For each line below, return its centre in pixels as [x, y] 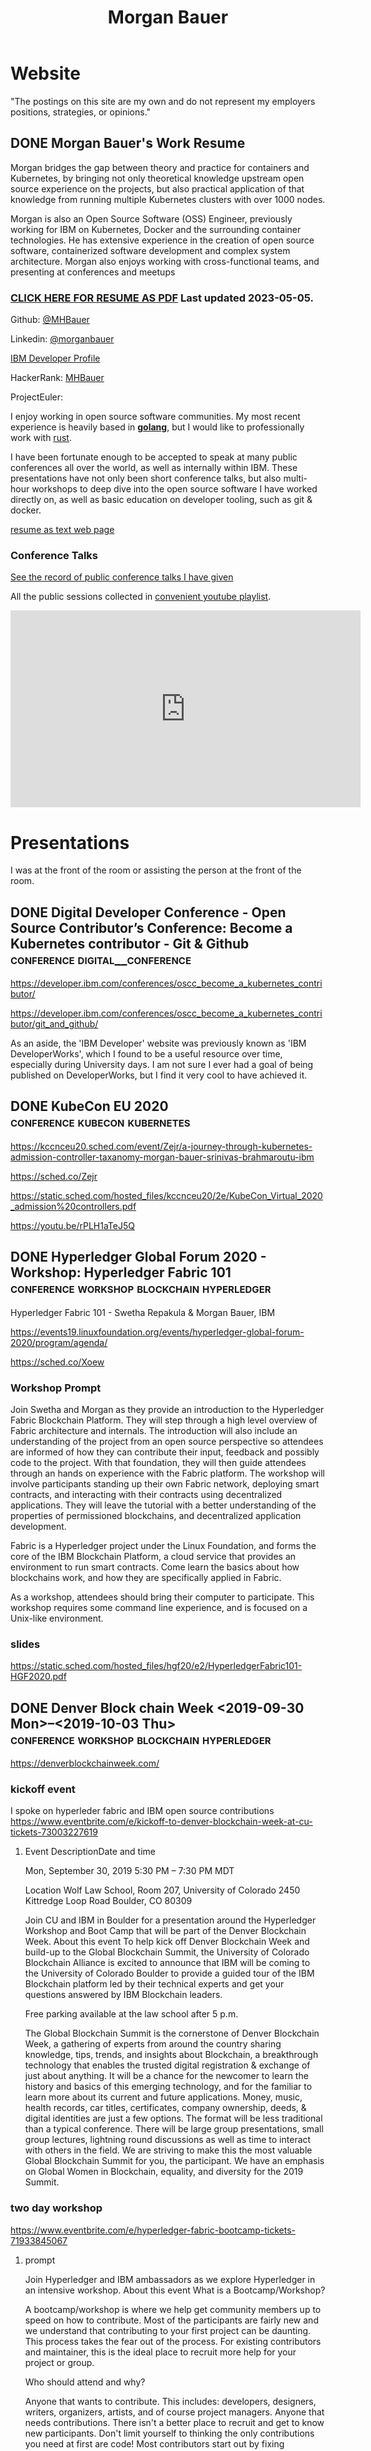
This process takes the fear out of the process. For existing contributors [173, 2341]
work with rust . [41, 438]
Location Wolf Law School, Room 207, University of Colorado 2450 [162, 1890]
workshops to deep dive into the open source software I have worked [174, 489]
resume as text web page [62, 530]
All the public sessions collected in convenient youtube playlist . [141, 597]
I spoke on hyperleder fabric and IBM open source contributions [142, 1811]
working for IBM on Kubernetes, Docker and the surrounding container [156, 229]
